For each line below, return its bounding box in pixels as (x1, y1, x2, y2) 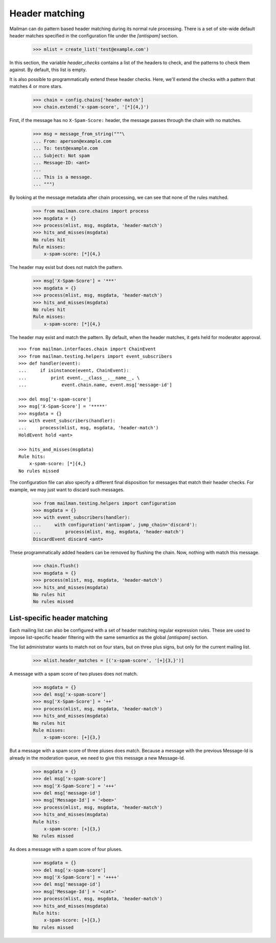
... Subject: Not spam (33, 153, 90, 158)
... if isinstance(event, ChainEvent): (18, 368, 129, 373)
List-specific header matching (9, 614, 108, 622)
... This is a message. (33, 174, 93, 180)
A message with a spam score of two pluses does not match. (9, 670, 138, 677)
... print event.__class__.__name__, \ (18, 374, 140, 381)
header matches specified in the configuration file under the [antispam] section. (9, 32, 178, 38)
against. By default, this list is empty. (9, 67, 87, 73)
